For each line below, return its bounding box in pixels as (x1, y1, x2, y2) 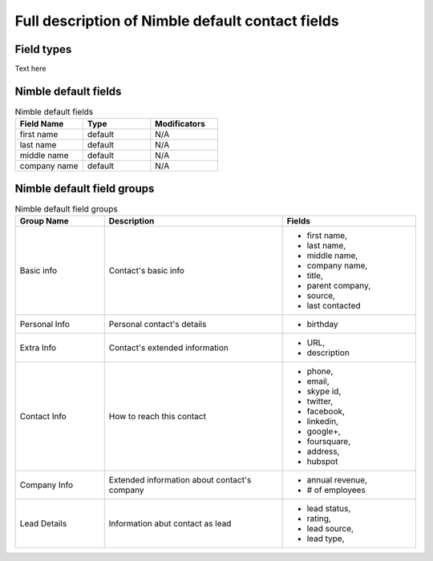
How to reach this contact (108, 411, 206, 422)
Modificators (155, 119, 206, 130)
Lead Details (19, 518, 67, 529)
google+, (306, 426, 341, 437)
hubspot (306, 456, 338, 467)
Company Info (19, 479, 74, 490)
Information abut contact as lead (108, 518, 232, 529)
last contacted (306, 301, 361, 312)
